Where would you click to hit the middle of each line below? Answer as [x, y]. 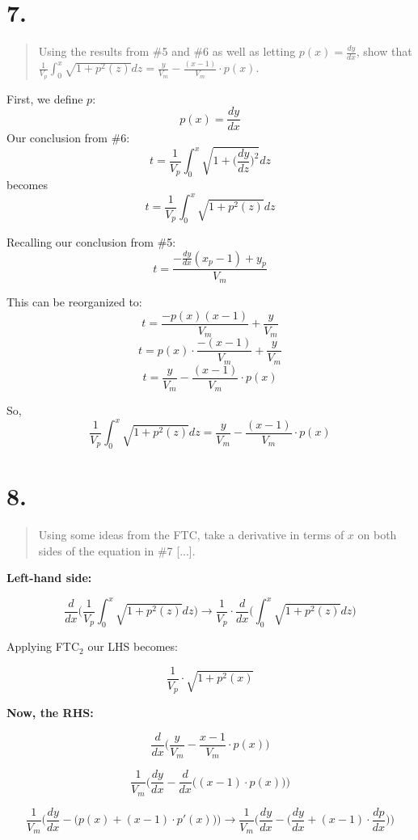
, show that [384, 51]
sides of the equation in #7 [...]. [117, 550]
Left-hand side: [49, 578]
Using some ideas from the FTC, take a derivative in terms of [191, 535]
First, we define [45, 98]
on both [377, 535]
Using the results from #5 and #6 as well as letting [167, 51]
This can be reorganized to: [74, 301]
